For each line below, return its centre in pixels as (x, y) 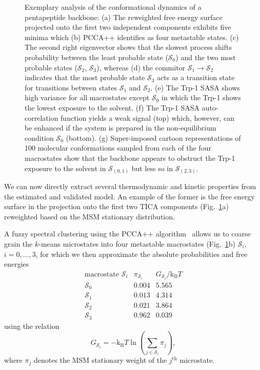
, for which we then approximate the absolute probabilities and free (142, 254)
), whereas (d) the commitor (141, 67)
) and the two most (206, 57)
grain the (18, 243)
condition (39, 137)
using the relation (32, 326)
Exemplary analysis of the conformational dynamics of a (113, 7)
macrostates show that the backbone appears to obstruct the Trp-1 (130, 158)
